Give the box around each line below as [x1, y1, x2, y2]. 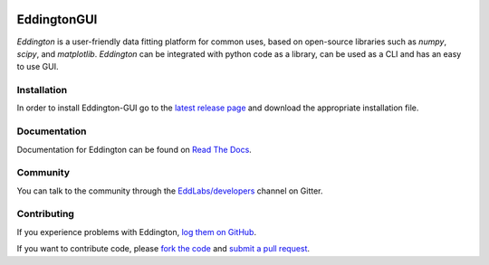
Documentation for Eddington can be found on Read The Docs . [16, 144, 253, 155]
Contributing [16, 208, 74, 221]
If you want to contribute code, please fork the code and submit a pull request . [16, 243, 311, 254]
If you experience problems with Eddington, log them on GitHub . [16, 226, 257, 237]
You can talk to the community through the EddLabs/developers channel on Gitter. [16, 185, 323, 196]
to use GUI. [16, 62, 59, 72]
